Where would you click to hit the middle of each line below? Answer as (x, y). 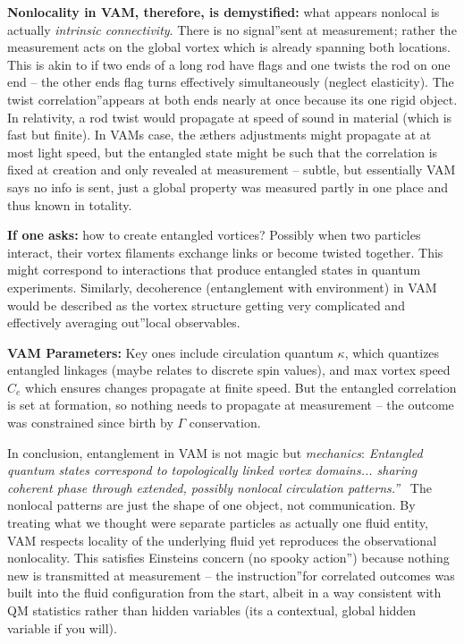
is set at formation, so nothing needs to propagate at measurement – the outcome (231, 405)
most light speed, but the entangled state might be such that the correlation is (223, 152)
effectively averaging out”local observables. (124, 322)
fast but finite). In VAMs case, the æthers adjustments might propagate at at (219, 135)
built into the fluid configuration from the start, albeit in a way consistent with (224, 593)
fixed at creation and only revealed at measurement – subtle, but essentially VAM (232, 169)
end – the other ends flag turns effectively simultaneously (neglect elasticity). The (231, 82)
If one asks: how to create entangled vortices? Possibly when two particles (214, 235)
